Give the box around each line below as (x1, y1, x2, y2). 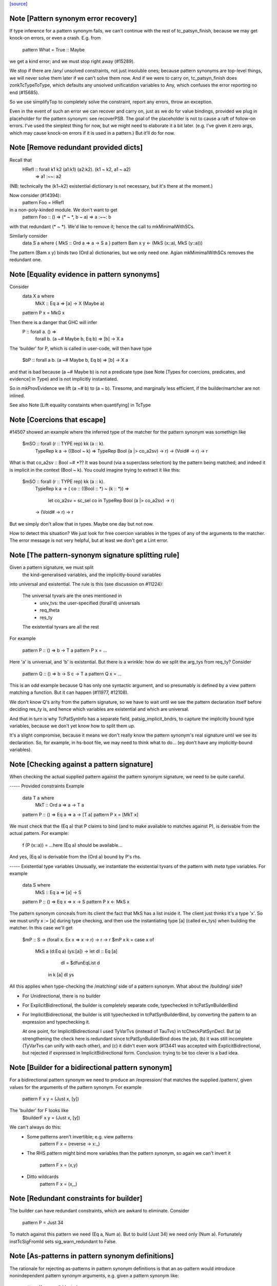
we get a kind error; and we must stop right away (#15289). (9, 58, 135, 64)
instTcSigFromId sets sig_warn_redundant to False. (9, 1238, 117, 1244)
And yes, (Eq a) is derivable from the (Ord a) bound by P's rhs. (9, 854, 142, 860)
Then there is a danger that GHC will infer (9, 319, 97, 325)
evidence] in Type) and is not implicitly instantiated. (9, 376, 118, 382)
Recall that (9, 157, 32, 163)
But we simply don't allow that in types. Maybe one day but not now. (9, 521, 154, 527)
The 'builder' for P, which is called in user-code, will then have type (9, 345, 152, 351)
